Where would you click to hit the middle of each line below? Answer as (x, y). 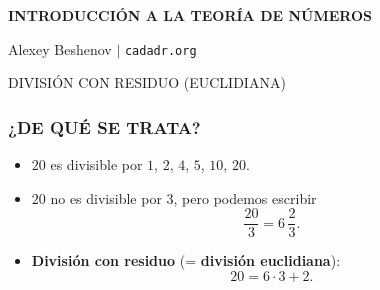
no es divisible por (106, 197)
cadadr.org (160, 50)
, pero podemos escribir (245, 197)
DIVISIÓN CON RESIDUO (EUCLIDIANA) (147, 82)
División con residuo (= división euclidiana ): (186, 260)
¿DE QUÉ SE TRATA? (104, 126)
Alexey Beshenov (60, 48)
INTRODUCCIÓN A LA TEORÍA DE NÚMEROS (190, 15)
